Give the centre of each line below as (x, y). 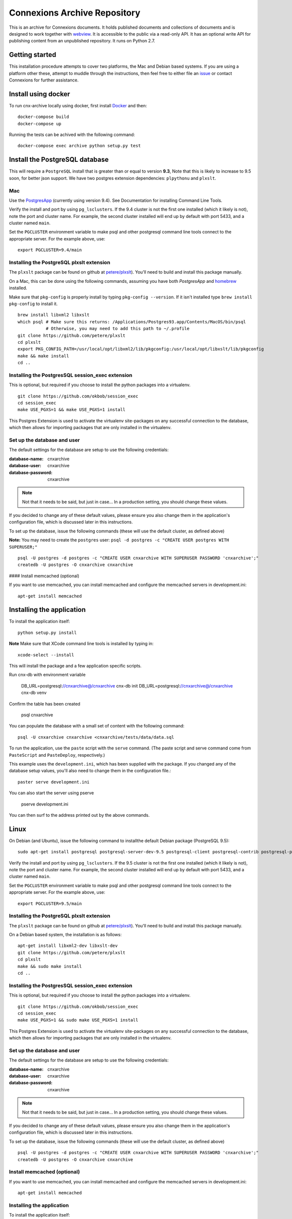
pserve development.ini (45, 804)
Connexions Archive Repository (75, 13)
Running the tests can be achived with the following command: (72, 135)
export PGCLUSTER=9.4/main (50, 250)
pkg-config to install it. (33, 304)
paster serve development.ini (54, 782)
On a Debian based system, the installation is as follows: (65, 935)
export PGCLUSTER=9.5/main (50, 904)
